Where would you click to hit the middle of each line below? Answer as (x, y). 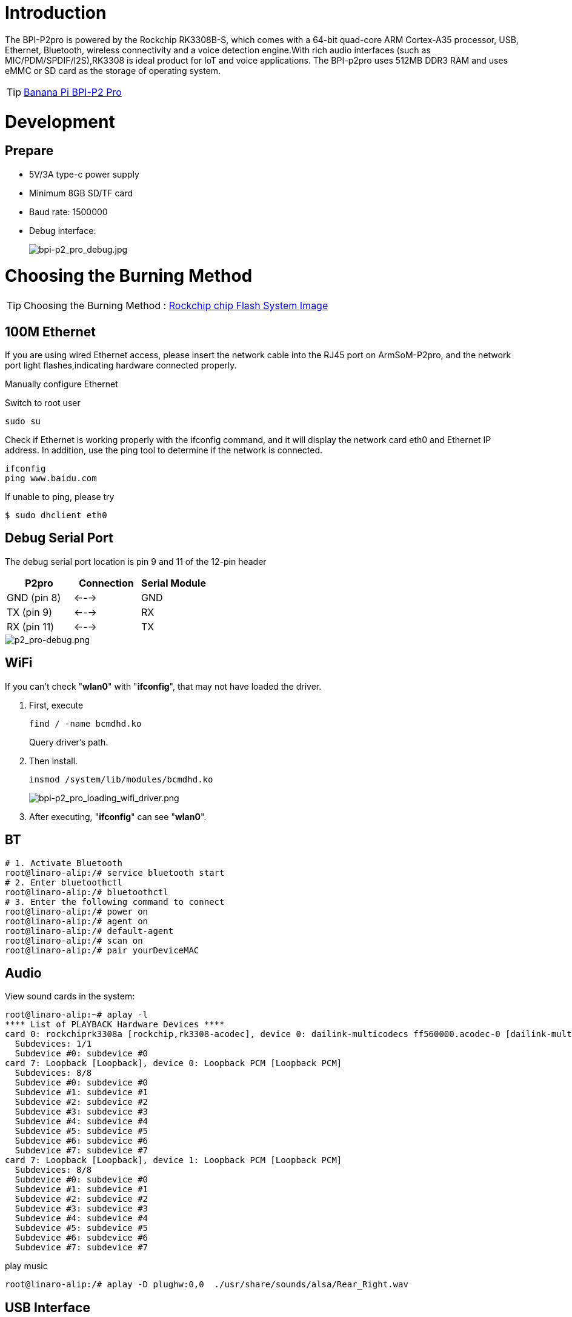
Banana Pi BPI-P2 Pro (73, 92)
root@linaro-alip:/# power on (77, 911)
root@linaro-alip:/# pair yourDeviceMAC (102, 950)
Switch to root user (43, 403)
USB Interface (48, 1307)
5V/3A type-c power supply (84, 174)
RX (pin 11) (31, 626)
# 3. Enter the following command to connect (115, 902)
